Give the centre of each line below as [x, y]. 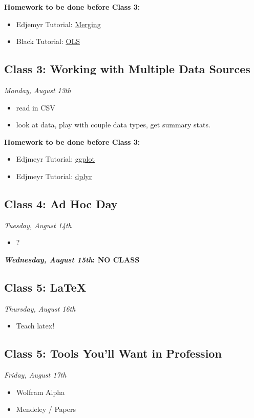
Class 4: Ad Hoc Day [61, 203]
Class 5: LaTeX [45, 287]
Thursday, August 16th [40, 308]
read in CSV [36, 107]
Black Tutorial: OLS [48, 41]
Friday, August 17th [35, 375]
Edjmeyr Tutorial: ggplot [55, 159]
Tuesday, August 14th [38, 225]
